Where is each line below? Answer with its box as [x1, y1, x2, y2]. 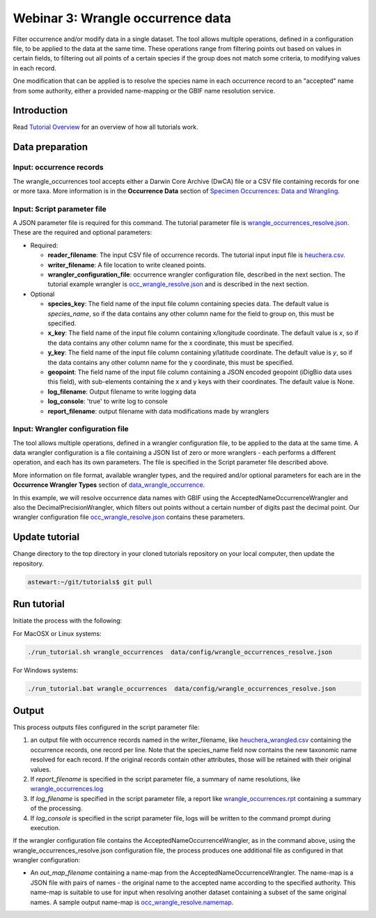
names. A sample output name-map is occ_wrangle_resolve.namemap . [30, 898, 234, 906]
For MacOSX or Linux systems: [13, 629, 102, 637]
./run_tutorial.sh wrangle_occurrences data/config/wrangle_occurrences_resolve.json [27, 648, 333, 656]
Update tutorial [13, 531, 80, 543]
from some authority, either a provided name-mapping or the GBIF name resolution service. [13, 86, 275, 95]
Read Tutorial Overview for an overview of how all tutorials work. [13, 123, 198, 132]
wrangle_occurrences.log [30, 784, 104, 793]
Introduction [13, 104, 68, 116]
